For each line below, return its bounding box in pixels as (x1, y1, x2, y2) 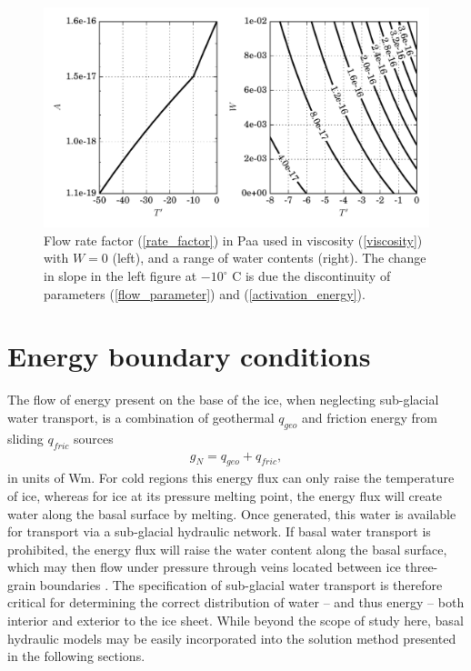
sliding (7, 428, 44, 447)
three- (405, 557, 438, 576)
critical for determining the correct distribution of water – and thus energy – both (7, 593, 465, 612)
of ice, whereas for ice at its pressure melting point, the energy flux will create (7, 486, 443, 505)
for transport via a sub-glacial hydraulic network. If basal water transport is (7, 522, 431, 541)
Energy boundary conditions (7, 337, 371, 375)
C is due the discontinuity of (232, 266, 391, 285)
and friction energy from (301, 407, 438, 426)
